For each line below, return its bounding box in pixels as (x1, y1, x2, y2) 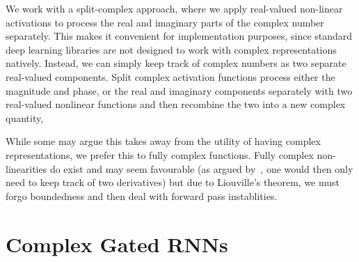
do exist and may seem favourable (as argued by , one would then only (49, 161, 353, 176)
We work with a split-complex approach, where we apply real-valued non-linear (6, 1, 343, 15)
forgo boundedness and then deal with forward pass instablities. (6, 188, 278, 203)
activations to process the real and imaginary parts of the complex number (6, 15, 324, 29)
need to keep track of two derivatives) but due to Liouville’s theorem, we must (6, 175, 340, 190)
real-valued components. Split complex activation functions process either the (6, 69, 335, 84)
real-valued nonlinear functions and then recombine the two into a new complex (6, 97, 346, 111)
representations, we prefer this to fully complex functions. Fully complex (6, 147, 314, 162)
